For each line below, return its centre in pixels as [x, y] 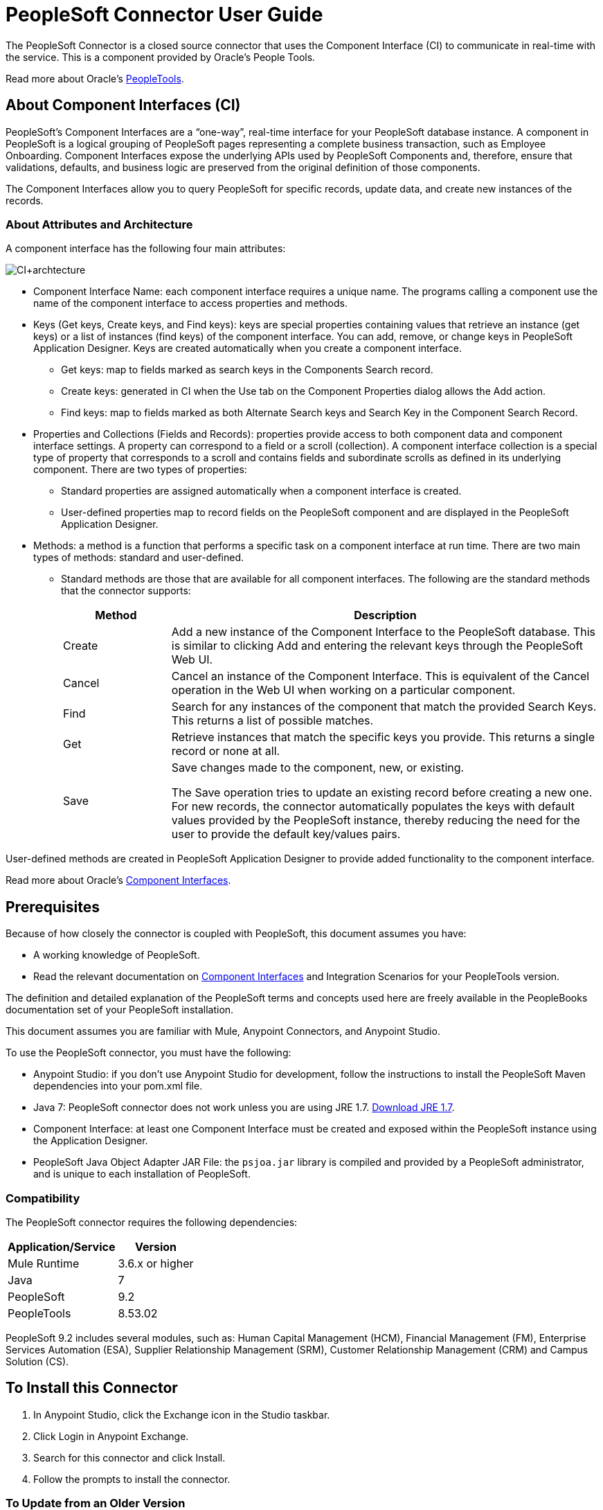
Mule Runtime [44, 1263]
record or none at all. [226, 751]
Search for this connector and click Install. [129, 1457]
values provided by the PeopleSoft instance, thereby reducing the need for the [376, 820]
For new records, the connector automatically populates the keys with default [373, 807]
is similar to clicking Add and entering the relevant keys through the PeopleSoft [377, 646]
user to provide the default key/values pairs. [286, 834]
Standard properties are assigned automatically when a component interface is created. [261, 491]
